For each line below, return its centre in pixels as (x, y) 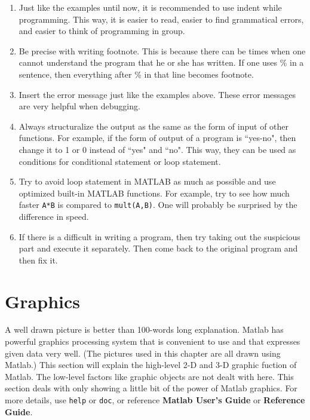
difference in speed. (54, 216)
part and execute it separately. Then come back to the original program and (158, 248)
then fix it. (38, 260)
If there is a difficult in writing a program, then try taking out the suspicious (159, 236)
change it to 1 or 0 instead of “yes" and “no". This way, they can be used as (157, 149)
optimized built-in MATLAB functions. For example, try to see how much (154, 193)
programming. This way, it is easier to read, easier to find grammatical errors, (161, 19)
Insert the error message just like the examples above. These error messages (157, 94)
